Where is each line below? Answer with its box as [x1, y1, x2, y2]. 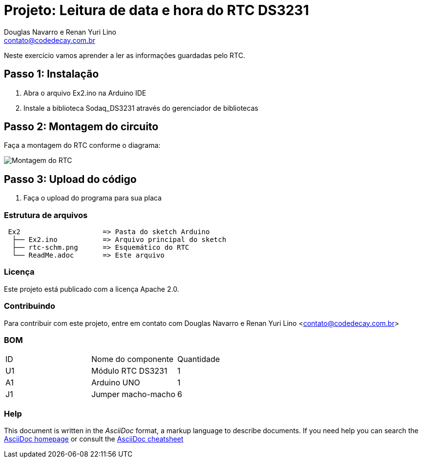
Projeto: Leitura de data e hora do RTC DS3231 [4, 2, 309, 19]
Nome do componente [91, 354, 174, 364]
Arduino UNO [91, 378, 140, 388]
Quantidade [177, 354, 220, 364]
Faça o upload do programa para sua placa [23, 194, 162, 202]
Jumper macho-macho [91, 389, 176, 400]
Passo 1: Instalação [4, 68, 99, 80]
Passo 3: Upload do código [4, 173, 137, 185]
